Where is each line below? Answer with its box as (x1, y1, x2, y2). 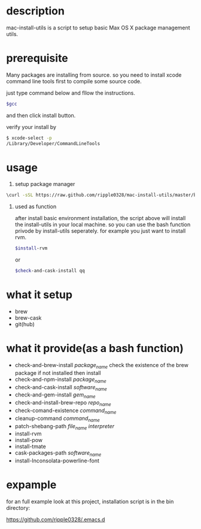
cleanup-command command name (14, 414, 100, 423)
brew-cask (14, 314, 42, 321)
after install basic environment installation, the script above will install (14, 215, 186, 222)
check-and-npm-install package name (14, 375, 106, 384)
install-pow (14, 437, 43, 444)
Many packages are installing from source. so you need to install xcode (6, 71, 182, 79)
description (6, 4, 65, 18)
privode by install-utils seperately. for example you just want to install (14, 227, 186, 235)
